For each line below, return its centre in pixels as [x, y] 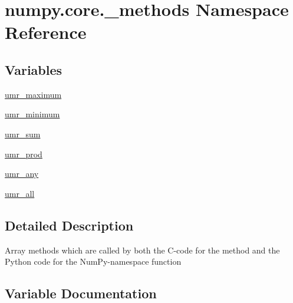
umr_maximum [33, 94]
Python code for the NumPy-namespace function [93, 261]
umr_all [20, 193]
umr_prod [24, 154]
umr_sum [23, 134]
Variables [34, 69]
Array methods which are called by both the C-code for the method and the [142, 250]
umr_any [22, 174]
